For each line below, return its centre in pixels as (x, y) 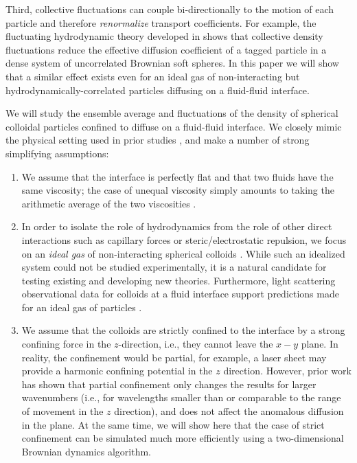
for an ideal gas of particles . (82, 307)
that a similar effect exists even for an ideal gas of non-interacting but (153, 76)
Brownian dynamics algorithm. (86, 451)
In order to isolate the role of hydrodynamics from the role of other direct (177, 226)
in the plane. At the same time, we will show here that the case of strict (173, 424)
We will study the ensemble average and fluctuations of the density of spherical (172, 113)
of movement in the (62, 411)
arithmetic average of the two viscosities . (109, 203)
